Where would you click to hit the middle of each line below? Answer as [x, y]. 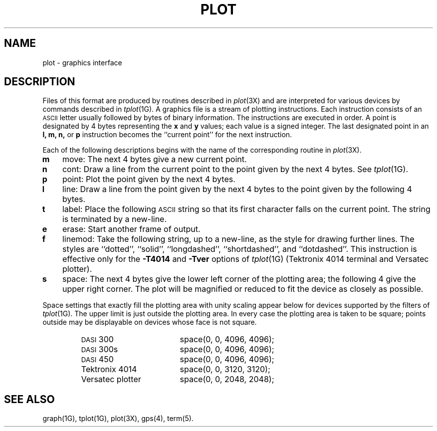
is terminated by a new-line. [114, 219]
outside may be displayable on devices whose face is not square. [150, 322]
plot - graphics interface [82, 62]
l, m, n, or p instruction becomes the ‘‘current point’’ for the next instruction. [167, 135]
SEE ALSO [29, 399]
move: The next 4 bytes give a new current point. [154, 159]
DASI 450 [97, 359]
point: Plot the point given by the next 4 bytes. [149, 179]
